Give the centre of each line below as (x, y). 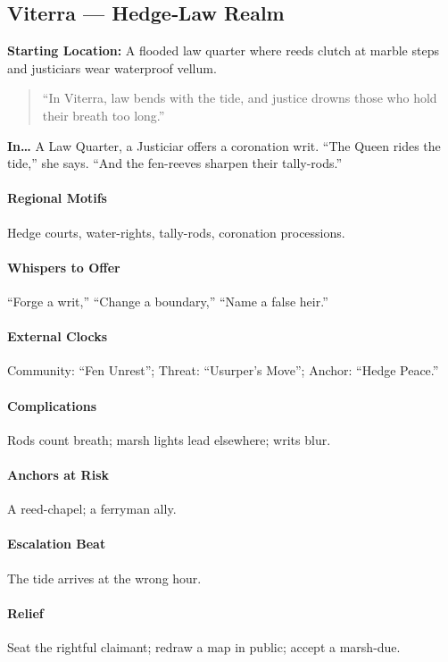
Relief (25, 612)
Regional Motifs (57, 198)
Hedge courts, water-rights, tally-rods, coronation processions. (176, 232)
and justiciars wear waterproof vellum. (112, 67)
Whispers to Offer (64, 267)
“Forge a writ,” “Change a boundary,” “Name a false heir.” (168, 301)
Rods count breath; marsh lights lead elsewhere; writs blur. (169, 439)
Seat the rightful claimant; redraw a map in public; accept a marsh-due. (204, 646)
